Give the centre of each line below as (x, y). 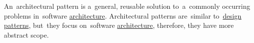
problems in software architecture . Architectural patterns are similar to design (123, 15)
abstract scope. (26, 34)
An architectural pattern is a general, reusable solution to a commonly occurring (127, 6)
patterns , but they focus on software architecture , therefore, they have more (119, 25)
